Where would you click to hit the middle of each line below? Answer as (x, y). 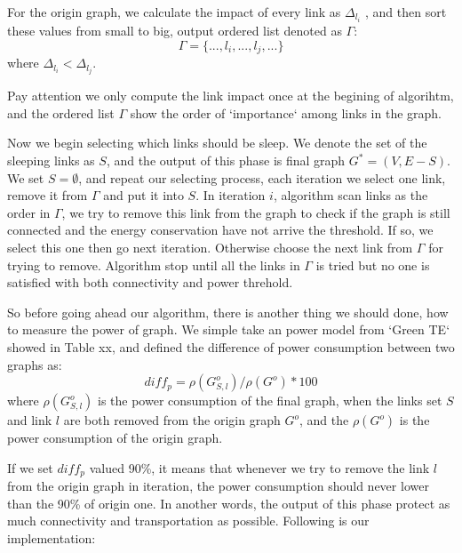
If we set (30, 467)
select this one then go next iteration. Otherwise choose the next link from (210, 247)
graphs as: (35, 364)
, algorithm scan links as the (350, 195)
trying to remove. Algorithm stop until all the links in (154, 264)
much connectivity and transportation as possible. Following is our (188, 521)
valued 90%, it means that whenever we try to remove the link (259, 467)
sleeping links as (51, 160)
